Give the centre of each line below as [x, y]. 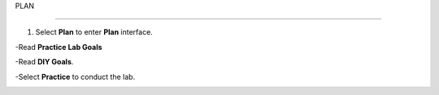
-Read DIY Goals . [44, 62]
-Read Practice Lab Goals [59, 47]
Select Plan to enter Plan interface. [94, 32]
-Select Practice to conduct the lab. [75, 76]
